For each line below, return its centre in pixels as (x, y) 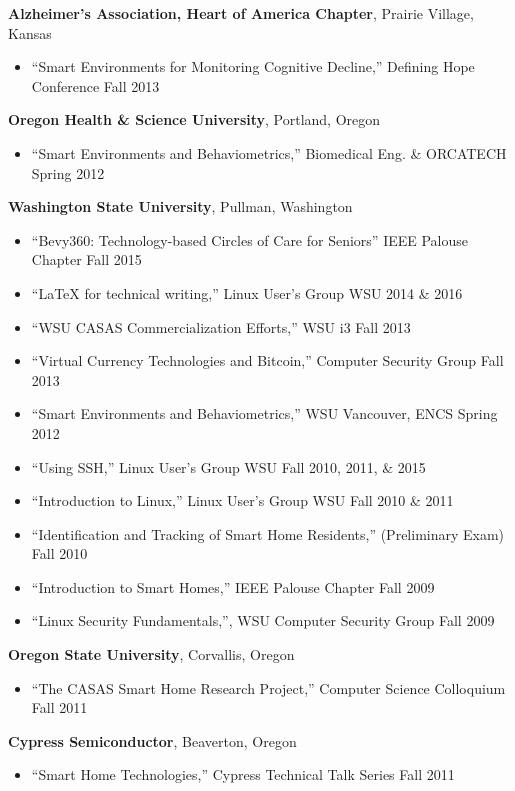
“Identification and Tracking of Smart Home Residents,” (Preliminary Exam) (268, 533)
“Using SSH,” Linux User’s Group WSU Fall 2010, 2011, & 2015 (228, 466)
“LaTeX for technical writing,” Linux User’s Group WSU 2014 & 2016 (247, 292)
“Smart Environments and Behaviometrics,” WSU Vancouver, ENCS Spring (264, 413)
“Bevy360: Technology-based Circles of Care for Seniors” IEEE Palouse (249, 239)
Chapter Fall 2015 (86, 259)
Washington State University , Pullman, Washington (180, 206)
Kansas (30, 32)
